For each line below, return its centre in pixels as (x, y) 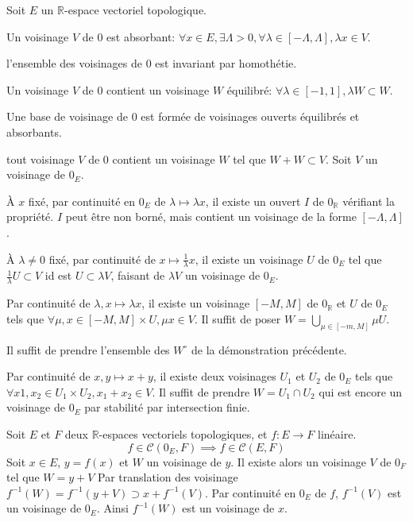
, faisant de (138, 275)
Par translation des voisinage (168, 477)
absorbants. (34, 131)
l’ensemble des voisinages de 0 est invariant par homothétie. (152, 63)
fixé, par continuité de (102, 259)
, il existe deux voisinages (214, 376)
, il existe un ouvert (253, 201)
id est (58, 275)
